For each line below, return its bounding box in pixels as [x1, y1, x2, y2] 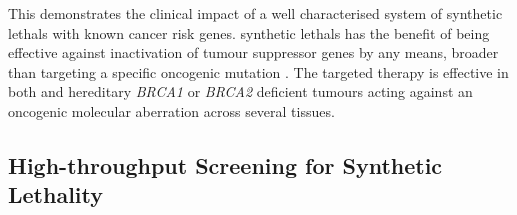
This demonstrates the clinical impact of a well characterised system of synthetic [8, 3, 503, 23]
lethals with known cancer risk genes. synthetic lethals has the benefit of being [8, 22, 490, 43]
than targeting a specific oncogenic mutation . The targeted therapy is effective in [8, 61, 509, 82]
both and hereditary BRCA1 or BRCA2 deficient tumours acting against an [8, 81, 473, 102]
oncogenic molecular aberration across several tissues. [8, 100, 335, 121]
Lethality [8, 179, 104, 210]
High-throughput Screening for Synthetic [8, 149, 443, 180]
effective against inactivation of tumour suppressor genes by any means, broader [8, 42, 499, 63]
